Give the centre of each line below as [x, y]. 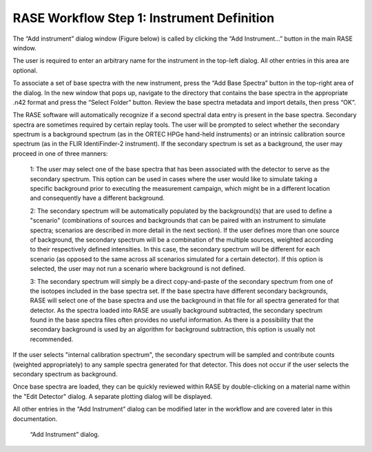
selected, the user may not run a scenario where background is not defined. [138, 269]
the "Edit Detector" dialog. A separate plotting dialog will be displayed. [113, 396]
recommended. [52, 339]
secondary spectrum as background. [65, 374]
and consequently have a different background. [97, 198]
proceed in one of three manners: [60, 153]
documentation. [35, 419]
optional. [25, 70]
